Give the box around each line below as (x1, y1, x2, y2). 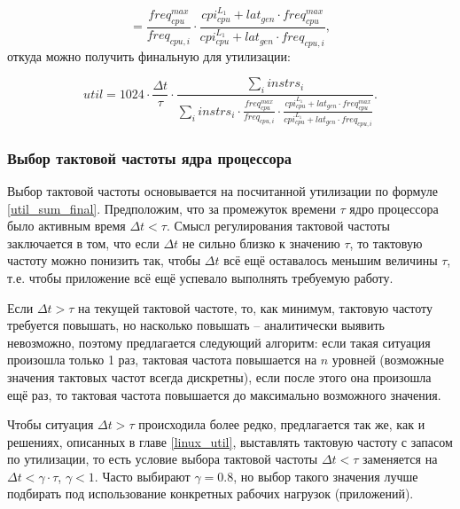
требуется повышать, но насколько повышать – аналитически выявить (7, 316, 385, 334)
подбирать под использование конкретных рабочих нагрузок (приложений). (7, 484, 414, 503)
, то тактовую (349, 233, 423, 252)
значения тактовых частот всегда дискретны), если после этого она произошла (7, 367, 432, 386)
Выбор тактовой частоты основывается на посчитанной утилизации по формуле (7, 181, 438, 200)
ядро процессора (349, 199, 439, 217)
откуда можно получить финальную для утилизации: (7, 46, 291, 65)
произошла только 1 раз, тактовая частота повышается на (7, 350, 317, 369)
